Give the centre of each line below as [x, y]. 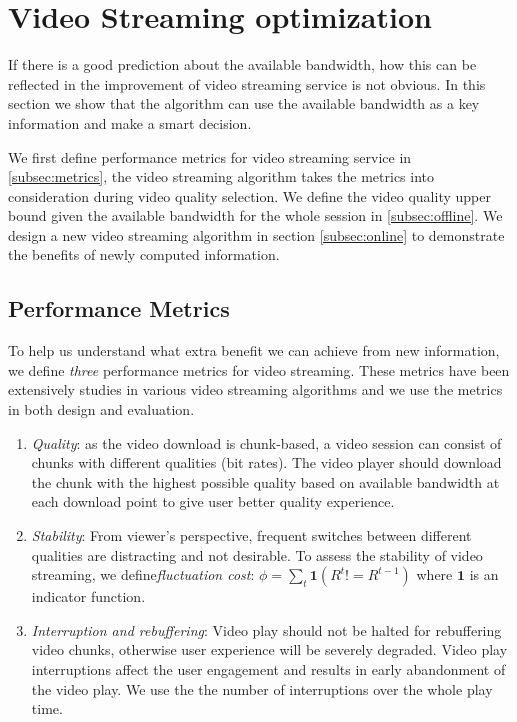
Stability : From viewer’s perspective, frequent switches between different [251, 535]
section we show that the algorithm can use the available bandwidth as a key [244, 103]
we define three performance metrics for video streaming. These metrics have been [259, 369]
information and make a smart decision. [130, 122]
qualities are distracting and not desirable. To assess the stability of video [257, 554]
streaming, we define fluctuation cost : [143, 574]
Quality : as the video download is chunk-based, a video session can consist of [266, 442]
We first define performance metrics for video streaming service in [210, 156]
